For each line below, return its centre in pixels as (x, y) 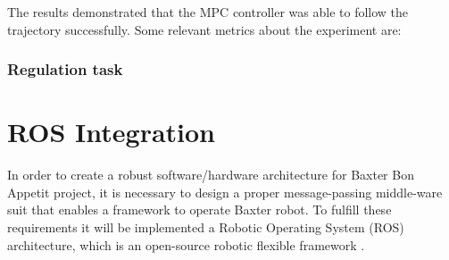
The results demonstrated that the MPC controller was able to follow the (208, 12)
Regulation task (65, 69)
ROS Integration (112, 132)
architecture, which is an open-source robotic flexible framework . (186, 244)
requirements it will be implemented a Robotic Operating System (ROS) (206, 226)
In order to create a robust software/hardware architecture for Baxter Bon (211, 175)
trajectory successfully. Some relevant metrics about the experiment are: (204, 29)
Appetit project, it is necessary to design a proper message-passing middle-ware (225, 192)
